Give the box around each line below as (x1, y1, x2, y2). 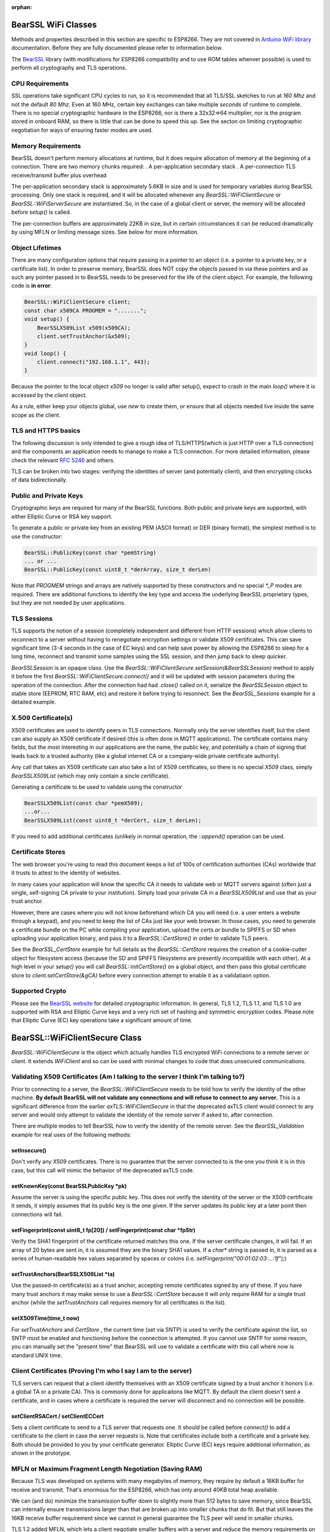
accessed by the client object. (11, 391, 87, 398)
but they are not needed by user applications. (11, 599, 126, 607)
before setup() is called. (11, 208, 71, 216)
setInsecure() (11, 1147, 47, 1154)
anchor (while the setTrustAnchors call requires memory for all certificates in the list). (11, 1299, 226, 1306)
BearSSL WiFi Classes (11, 19, 97, 30)
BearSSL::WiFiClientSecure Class (11, 1033, 142, 1043)
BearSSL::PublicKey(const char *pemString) (24, 549, 157, 556)
